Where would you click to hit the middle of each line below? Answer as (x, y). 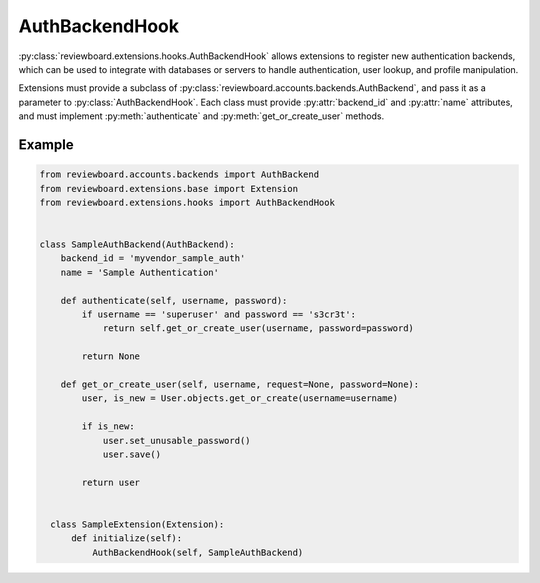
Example (46, 144)
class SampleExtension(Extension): (137, 524)
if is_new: (108, 426)
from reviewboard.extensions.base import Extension (169, 188)
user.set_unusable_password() (176, 440)
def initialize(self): (127, 538)
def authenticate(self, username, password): (174, 300)
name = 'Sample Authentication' (140, 272)
